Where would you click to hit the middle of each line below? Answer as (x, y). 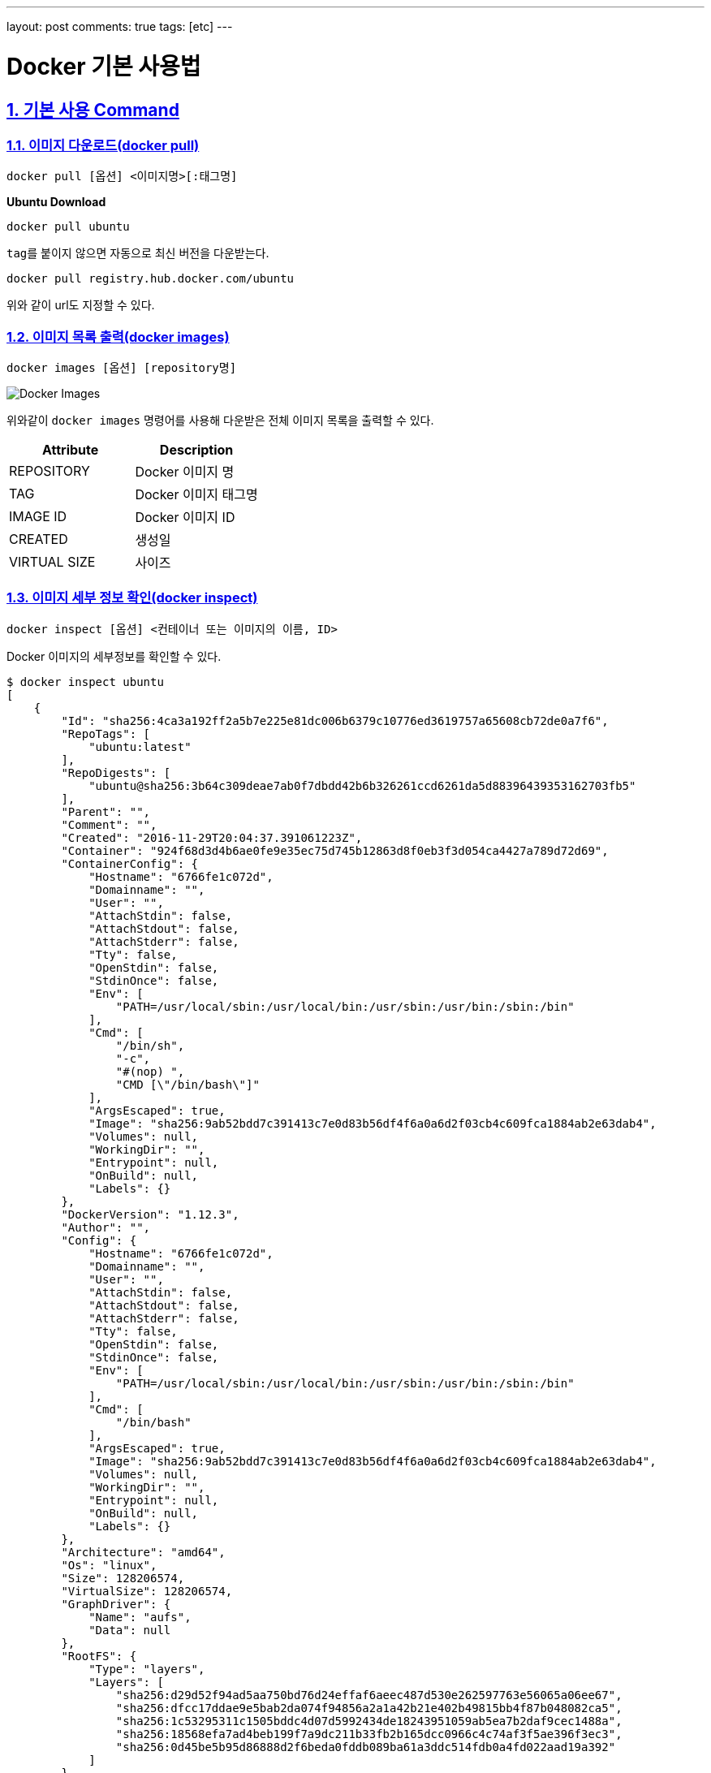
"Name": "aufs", (140, 1617)
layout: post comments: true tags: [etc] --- (120, 26)
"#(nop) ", (150, 1071)
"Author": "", (106, 1227)
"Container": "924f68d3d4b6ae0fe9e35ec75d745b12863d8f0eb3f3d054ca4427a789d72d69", (335, 850)
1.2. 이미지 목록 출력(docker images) (118, 336)
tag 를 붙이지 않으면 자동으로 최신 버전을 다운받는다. (138, 253)
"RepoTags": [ (106, 733)
